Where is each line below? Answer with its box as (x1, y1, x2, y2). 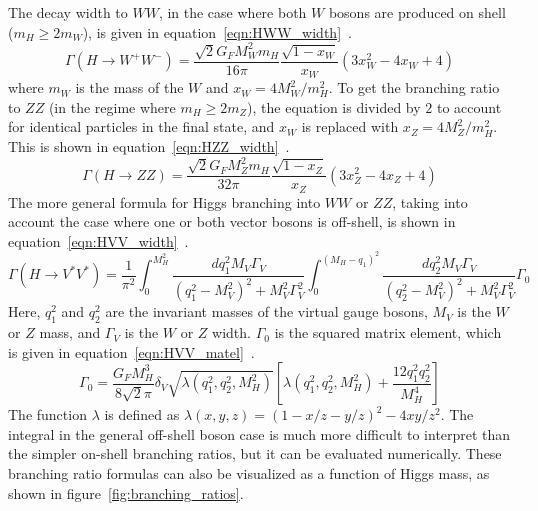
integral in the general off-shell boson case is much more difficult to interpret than (8, 423, 511, 444)
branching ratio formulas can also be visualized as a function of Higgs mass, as (8, 463, 490, 484)
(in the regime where (48, 96, 176, 117)
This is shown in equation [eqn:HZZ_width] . (8, 135, 290, 156)
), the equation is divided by (247, 96, 421, 117)
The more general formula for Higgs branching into (8, 191, 321, 212)
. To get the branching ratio (328, 77, 500, 98)
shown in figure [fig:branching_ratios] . (8, 482, 244, 503)
